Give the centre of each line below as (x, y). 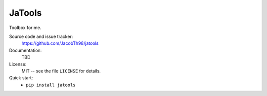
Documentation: (25, 50)
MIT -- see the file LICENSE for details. (61, 71)
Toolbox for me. (25, 28)
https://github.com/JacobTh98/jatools (60, 43)
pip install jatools (51, 85)
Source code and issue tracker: (41, 36)
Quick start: (21, 78)
